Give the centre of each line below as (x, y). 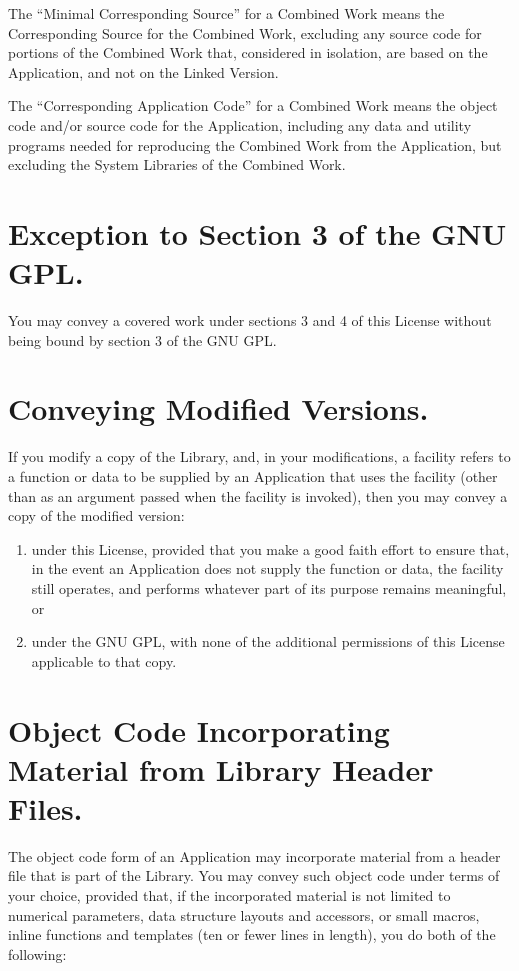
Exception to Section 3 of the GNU (257, 232)
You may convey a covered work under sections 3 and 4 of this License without (250, 320)
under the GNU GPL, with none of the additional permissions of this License (268, 641)
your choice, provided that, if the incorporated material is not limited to (229, 895)
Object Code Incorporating (199, 729)
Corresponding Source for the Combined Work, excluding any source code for (245, 32)
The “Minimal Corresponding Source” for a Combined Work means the (226, 13)
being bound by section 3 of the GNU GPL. (142, 339)
